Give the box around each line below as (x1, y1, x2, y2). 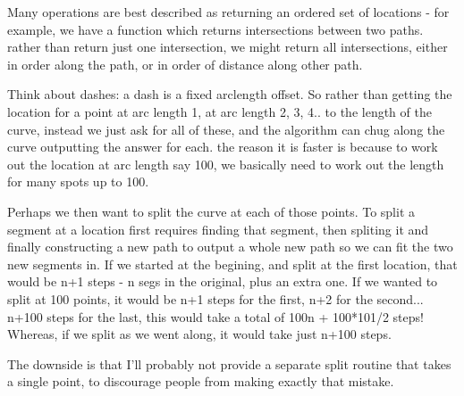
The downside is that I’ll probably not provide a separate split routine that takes (7, 354, 451, 373)
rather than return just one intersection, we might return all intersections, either (7, 37, 448, 56)
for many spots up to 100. (7, 172, 149, 191)
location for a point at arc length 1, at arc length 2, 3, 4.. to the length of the (7, 102, 432, 120)
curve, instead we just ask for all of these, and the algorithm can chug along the (7, 120, 445, 138)
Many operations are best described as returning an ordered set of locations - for (7, 3, 450, 21)
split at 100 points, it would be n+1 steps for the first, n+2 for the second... (7, 289, 424, 308)
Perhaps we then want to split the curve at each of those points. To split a (7, 202, 416, 220)
